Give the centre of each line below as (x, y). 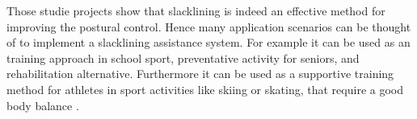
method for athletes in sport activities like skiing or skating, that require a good (205, 89)
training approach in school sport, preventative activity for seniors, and (183, 57)
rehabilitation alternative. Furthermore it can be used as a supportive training (200, 74)
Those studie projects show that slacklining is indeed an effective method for (196, 10)
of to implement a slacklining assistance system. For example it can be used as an (208, 42)
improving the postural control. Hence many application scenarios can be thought (209, 26)
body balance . (43, 105)
